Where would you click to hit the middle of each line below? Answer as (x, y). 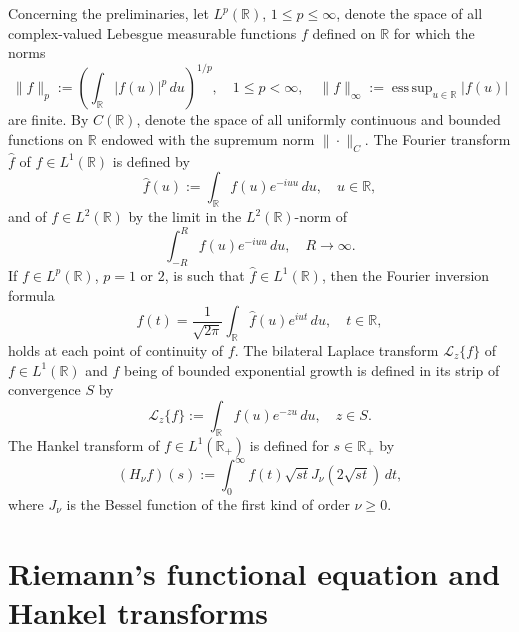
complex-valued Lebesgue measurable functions (152, 32)
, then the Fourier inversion (405, 274)
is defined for (289, 444)
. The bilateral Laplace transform (336, 349)
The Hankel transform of (84, 444)
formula (31, 294)
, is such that (204, 274)
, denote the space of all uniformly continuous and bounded (318, 119)
